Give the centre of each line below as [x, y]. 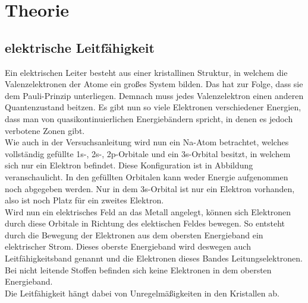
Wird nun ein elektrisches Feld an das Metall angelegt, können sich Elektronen [148, 211]
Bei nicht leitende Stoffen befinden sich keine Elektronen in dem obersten [138, 269]
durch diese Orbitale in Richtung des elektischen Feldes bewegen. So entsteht [145, 223]
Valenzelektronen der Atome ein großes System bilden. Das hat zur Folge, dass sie [154, 84]
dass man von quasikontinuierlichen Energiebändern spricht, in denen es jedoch [149, 118]
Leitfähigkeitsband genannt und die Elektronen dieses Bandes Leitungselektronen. [154, 258]
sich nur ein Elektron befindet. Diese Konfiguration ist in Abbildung [129, 165]
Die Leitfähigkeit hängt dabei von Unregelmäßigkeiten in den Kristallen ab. [142, 293]
